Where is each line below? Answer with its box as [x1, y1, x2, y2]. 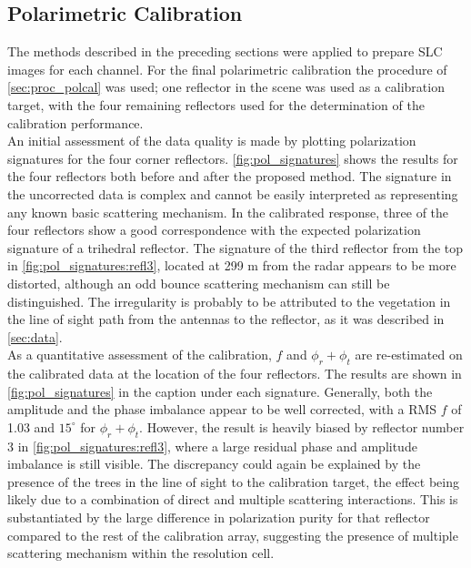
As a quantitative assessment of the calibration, [7, 345, 272, 364]
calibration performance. [7, 113, 144, 132]
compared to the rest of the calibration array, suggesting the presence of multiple [7, 525, 458, 544]
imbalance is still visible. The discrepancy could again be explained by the [7, 454, 421, 473]
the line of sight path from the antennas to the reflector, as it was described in [7, 309, 445, 329]
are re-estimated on [355, 345, 463, 364]
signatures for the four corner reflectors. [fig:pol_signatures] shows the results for [7, 148, 458, 167]
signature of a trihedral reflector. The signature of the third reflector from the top [7, 238, 464, 257]
